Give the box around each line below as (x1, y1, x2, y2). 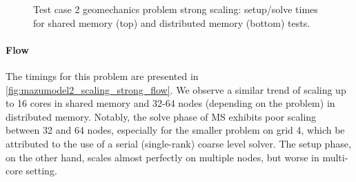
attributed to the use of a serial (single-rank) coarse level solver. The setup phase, (6, 136, 351, 150)
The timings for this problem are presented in (6, 68, 199, 83)
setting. (26, 163, 57, 178)
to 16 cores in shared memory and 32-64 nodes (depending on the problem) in (6, 96, 335, 110)
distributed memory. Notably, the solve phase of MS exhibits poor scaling (6, 109, 317, 123)
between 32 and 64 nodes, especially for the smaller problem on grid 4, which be (6, 123, 345, 137)
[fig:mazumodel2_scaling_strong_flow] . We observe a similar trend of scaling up (6, 82, 346, 97)
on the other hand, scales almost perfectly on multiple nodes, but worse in (6, 150, 319, 164)
